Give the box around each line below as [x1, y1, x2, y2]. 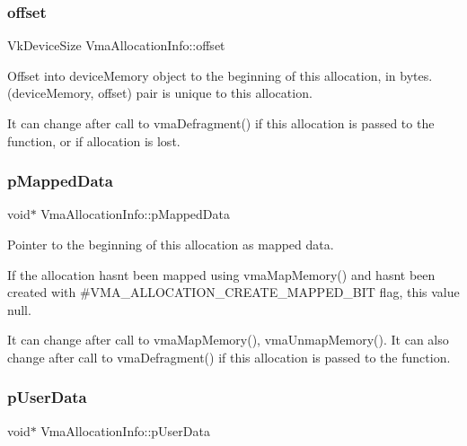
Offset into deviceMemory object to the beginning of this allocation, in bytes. [7, 66, 433, 84]
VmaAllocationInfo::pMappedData [40, 205, 230, 223]
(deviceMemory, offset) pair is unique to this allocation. [7, 83, 313, 102]
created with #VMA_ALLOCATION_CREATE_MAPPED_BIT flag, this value [7, 283, 460, 302]
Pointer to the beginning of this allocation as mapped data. [7, 235, 334, 253]
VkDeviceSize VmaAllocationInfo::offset [7, 36, 225, 55]
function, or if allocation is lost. [7, 131, 181, 150]
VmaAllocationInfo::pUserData [40, 421, 210, 440]
